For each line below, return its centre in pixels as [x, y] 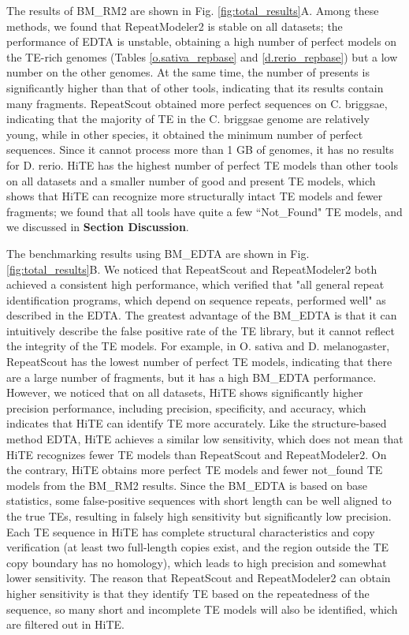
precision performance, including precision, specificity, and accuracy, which [186, 407]
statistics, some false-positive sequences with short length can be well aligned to [199, 501]
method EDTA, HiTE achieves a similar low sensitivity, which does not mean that [205, 439]
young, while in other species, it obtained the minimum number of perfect [185, 134]
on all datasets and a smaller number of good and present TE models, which [191, 180]
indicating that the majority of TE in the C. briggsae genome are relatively [188, 119]
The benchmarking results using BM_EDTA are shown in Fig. [158, 253]
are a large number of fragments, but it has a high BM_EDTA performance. [191, 377]
